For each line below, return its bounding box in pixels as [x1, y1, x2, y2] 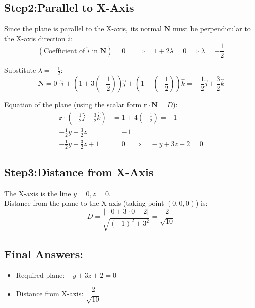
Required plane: [16, 269, 65, 280]
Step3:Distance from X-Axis [4, 164, 154, 180]
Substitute [4, 65, 36, 75]
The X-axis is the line [4, 188, 71, 198]
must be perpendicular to [172, 23, 251, 34]
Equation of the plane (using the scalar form [4, 99, 142, 110]
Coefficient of [43, 47, 85, 55]
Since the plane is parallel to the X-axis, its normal [4, 23, 162, 34]
